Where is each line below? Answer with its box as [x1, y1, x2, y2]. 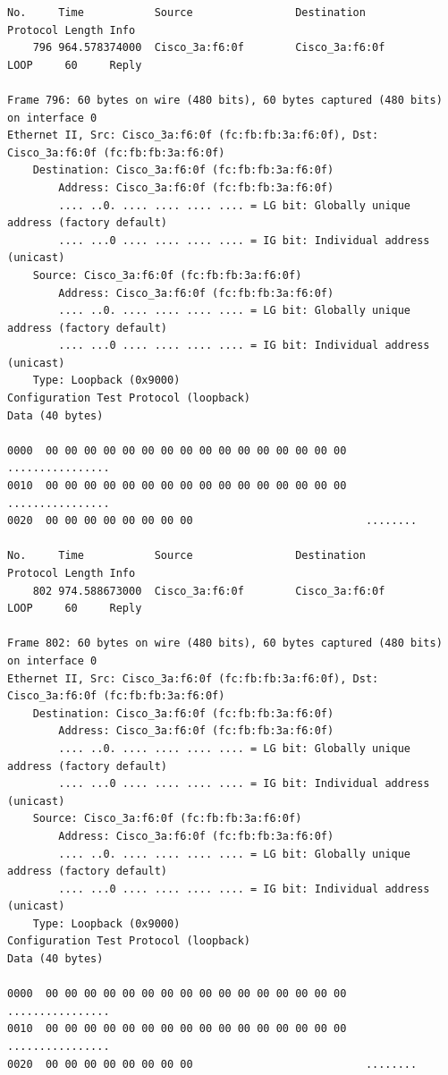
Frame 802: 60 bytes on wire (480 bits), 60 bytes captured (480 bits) [7, 637, 443, 650]
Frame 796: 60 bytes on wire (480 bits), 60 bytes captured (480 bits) [7, 93, 443, 106]
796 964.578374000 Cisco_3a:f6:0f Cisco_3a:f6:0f [32, 41, 385, 55]
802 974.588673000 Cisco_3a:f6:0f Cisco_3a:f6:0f [32, 584, 385, 597]
